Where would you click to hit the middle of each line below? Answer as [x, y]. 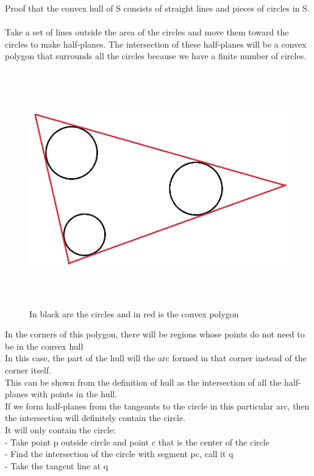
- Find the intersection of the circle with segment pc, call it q [119, 454]
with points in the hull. [74, 394]
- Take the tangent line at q [57, 465]
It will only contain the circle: [60, 429]
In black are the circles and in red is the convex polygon [134, 313]
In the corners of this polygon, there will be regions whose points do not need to [155, 334]
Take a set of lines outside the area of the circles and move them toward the [147, 32]
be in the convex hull [44, 346]
